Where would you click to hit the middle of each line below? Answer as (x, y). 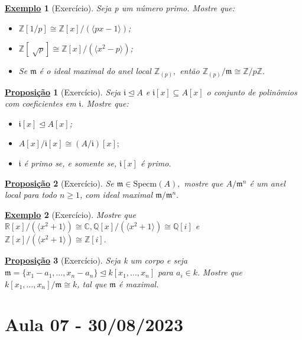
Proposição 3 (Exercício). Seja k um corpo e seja (96, 260)
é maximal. (139, 283)
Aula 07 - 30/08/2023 (94, 324)
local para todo (31, 195)
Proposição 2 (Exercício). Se (59, 183)
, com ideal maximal (116, 195)
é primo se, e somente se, (70, 163)
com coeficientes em (40, 103)
